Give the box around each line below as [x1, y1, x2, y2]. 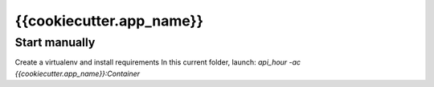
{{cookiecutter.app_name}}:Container [14, 69, 141, 78]
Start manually [14, 35, 96, 49]
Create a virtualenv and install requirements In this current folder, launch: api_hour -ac [14, 57, 301, 67]
